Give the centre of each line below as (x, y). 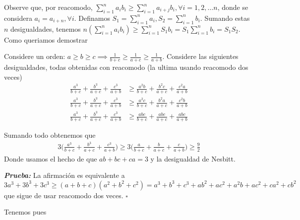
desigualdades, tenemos (46, 28)
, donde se (233, 7)
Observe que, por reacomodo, (48, 7)
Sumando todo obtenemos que (50, 135)
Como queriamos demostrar (46, 39)
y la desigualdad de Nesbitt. (193, 158)
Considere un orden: (35, 56)
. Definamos (92, 18)
